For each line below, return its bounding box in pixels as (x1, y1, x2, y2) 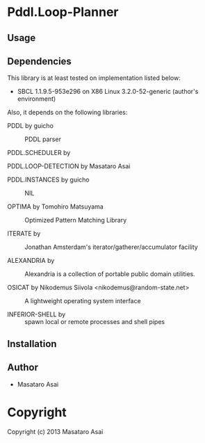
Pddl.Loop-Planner (7, 4, 120, 20)
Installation (7, 338, 57, 350)
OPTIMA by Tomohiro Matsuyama (7, 202, 104, 211)
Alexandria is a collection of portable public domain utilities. (24, 270, 196, 278)
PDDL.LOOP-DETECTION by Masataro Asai (7, 162, 131, 170)
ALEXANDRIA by (7, 257, 55, 265)
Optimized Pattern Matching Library (24, 216, 127, 225)
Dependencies (7, 55, 72, 67)
